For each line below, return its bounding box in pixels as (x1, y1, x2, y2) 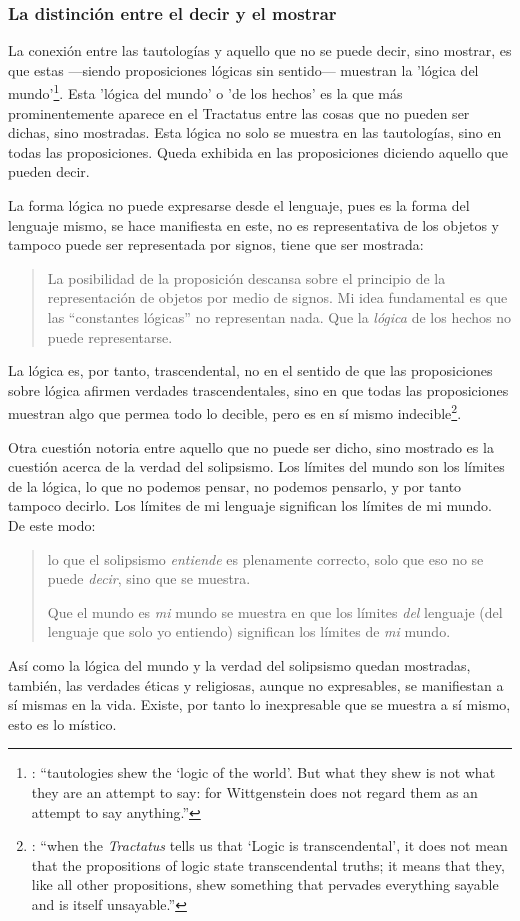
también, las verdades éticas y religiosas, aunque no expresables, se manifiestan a (8, 674, 504, 695)
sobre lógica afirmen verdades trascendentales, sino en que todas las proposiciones (8, 379, 509, 400)
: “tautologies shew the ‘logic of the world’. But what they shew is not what (31, 762, 496, 783)
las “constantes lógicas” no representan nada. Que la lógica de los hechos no (47, 307, 511, 327)
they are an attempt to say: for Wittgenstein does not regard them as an (31, 781, 478, 802)
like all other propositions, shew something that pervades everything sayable (31, 874, 499, 895)
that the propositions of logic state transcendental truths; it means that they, (31, 854, 505, 875)
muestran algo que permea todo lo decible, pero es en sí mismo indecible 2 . (8, 400, 462, 424)
